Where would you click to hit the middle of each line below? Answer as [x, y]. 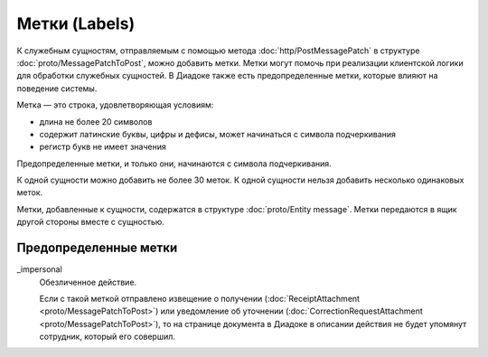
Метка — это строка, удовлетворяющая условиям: [115, 105]
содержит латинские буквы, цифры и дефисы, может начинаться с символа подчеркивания [218, 134]
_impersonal [39, 269]
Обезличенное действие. [88, 282]
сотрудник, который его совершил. [108, 337]
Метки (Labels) [76, 23]
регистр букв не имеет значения [103, 147]
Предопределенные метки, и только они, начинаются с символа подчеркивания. [174, 164]
